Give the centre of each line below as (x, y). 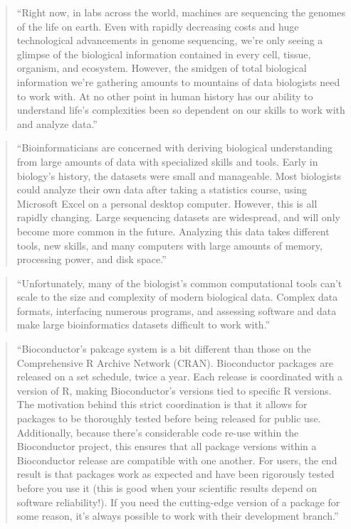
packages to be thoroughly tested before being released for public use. (169, 418)
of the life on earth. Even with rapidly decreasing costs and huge (158, 26)
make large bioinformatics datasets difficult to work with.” (143, 325)
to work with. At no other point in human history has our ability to (165, 96)
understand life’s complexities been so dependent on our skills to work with (181, 110)
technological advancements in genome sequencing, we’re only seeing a (170, 40)
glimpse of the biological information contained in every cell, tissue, (164, 54)
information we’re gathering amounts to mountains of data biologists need (178, 81)
